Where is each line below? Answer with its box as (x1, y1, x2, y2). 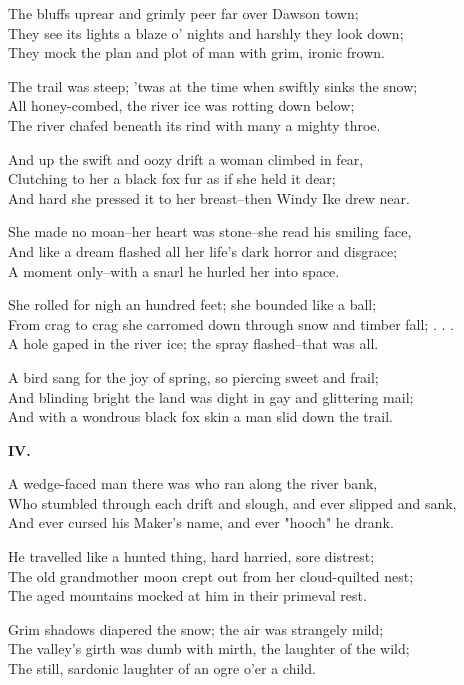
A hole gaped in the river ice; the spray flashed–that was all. (8, 333, 379, 354)
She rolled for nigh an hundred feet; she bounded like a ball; (8, 294, 377, 315)
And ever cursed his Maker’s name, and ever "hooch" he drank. (8, 512, 394, 533)
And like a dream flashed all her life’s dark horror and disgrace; (8, 240, 398, 261)
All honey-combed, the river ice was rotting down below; (8, 95, 355, 116)
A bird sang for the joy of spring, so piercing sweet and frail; (8, 366, 379, 387)
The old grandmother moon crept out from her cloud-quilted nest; (8, 565, 414, 586)
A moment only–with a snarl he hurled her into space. (8, 260, 340, 281)
